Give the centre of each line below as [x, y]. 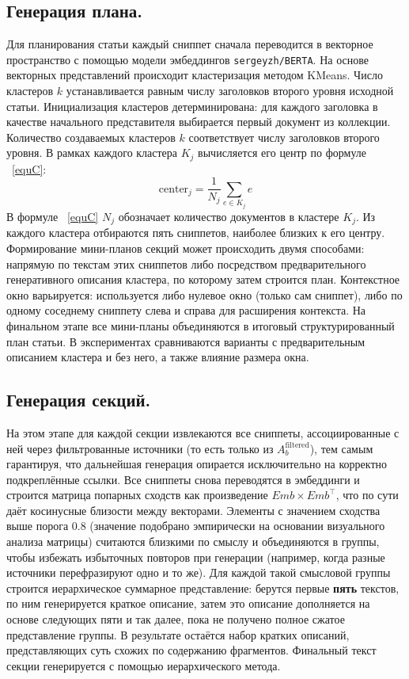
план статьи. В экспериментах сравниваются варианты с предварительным [186, 341]
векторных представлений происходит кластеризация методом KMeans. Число [195, 75]
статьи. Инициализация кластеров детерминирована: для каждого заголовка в [192, 106]
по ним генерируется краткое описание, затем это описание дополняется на [188, 603]
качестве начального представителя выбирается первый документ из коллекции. [199, 122]
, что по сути [367, 495]
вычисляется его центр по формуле [282, 153]
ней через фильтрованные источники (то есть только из [140, 448]
